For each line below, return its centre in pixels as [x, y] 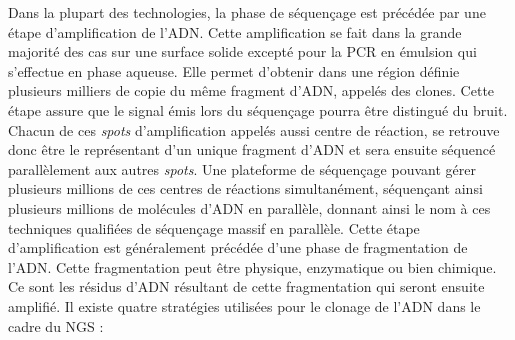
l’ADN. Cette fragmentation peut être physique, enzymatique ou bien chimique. [252, 266]
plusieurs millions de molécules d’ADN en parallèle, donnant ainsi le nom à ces [249, 207]
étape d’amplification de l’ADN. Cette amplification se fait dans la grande [235, 31]
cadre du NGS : [56, 325]
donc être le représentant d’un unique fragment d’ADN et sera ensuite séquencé [252, 149]
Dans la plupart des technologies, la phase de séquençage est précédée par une [247, 12]
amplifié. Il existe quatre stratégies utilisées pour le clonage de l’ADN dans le [244, 305]
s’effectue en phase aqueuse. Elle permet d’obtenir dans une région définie [234, 70]
